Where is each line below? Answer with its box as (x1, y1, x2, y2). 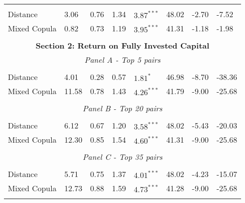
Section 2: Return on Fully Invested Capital (35, 40, 210, 51)
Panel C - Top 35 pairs (82, 151, 162, 162)
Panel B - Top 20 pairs (83, 102, 162, 114)
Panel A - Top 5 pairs (84, 54, 161, 65)
